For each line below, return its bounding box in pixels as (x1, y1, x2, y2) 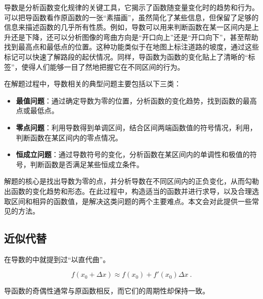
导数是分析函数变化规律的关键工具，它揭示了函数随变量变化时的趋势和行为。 (4, 2, 259, 12)
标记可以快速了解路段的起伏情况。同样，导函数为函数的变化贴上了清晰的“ (4, 51, 248, 62)
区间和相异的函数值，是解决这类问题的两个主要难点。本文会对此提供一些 (11, 195, 252, 206)
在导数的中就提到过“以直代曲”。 (4, 254, 110, 264)
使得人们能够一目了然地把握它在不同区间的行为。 (21, 61, 185, 72)
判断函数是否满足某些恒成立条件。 (30, 159, 144, 169)
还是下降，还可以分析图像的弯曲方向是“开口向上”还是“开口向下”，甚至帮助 (11, 31, 258, 42)
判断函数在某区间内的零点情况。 (16, 132, 122, 142)
